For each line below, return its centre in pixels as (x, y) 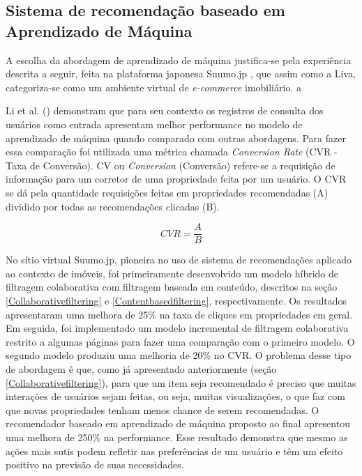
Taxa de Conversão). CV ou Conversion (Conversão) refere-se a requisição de (171, 165)
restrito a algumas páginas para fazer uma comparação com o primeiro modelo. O (180, 341)
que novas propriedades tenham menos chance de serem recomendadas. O (163, 409)
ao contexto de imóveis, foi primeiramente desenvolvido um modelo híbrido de (172, 273)
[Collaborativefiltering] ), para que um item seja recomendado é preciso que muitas (181, 382)
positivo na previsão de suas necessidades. (95, 465)
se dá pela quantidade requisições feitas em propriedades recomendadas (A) (167, 192)
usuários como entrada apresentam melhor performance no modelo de (154, 124)
